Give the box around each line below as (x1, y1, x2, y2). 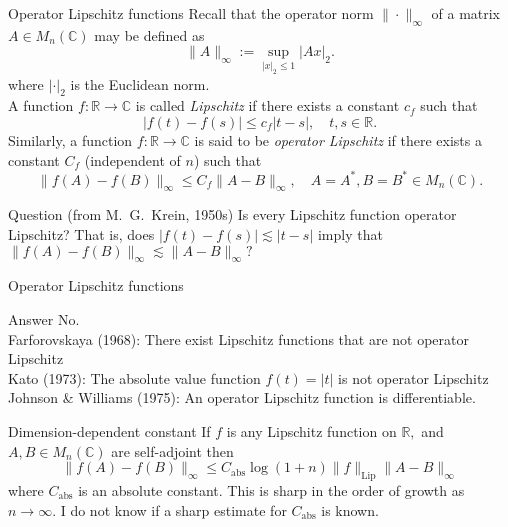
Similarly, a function (8, 129, 133, 150)
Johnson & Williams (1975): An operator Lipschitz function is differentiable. (8, 387, 476, 408)
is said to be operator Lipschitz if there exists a (194, 129, 482, 150)
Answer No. (8, 309, 80, 330)
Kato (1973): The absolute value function (8, 367, 261, 388)
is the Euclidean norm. (70, 73, 210, 94)
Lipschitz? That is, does (8, 224, 155, 245)
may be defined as (94, 24, 205, 45)
